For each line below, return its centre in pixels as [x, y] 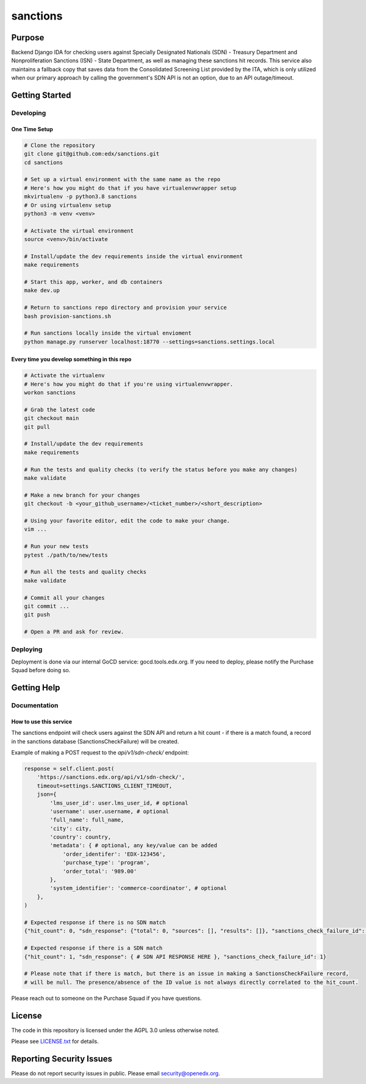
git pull [37, 427]
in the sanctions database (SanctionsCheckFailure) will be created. [95, 741]
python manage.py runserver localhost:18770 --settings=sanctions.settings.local [150, 341]
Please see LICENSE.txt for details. [55, 1041]
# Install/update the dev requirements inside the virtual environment [134, 256]
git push [37, 615]
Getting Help [36, 688]
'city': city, [71, 828]
